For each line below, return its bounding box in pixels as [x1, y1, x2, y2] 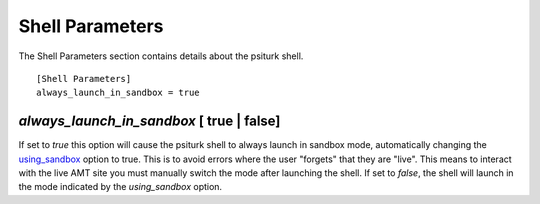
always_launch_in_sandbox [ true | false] [18, 113, 281, 130]
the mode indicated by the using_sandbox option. [18, 181, 223, 193]
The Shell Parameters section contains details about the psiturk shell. [18, 50, 304, 62]
